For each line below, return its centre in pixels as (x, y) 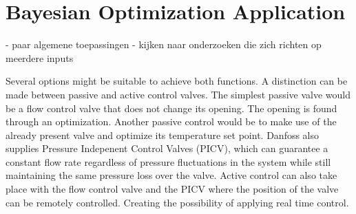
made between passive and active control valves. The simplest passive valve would (178, 94)
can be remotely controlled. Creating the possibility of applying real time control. (177, 202)
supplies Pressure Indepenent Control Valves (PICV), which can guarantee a (167, 148)
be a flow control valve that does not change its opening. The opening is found (171, 108)
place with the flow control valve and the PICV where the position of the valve (172, 189)
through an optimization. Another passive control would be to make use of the (171, 121)
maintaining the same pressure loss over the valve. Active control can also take (171, 175)
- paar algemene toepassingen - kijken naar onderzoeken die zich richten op (164, 44)
